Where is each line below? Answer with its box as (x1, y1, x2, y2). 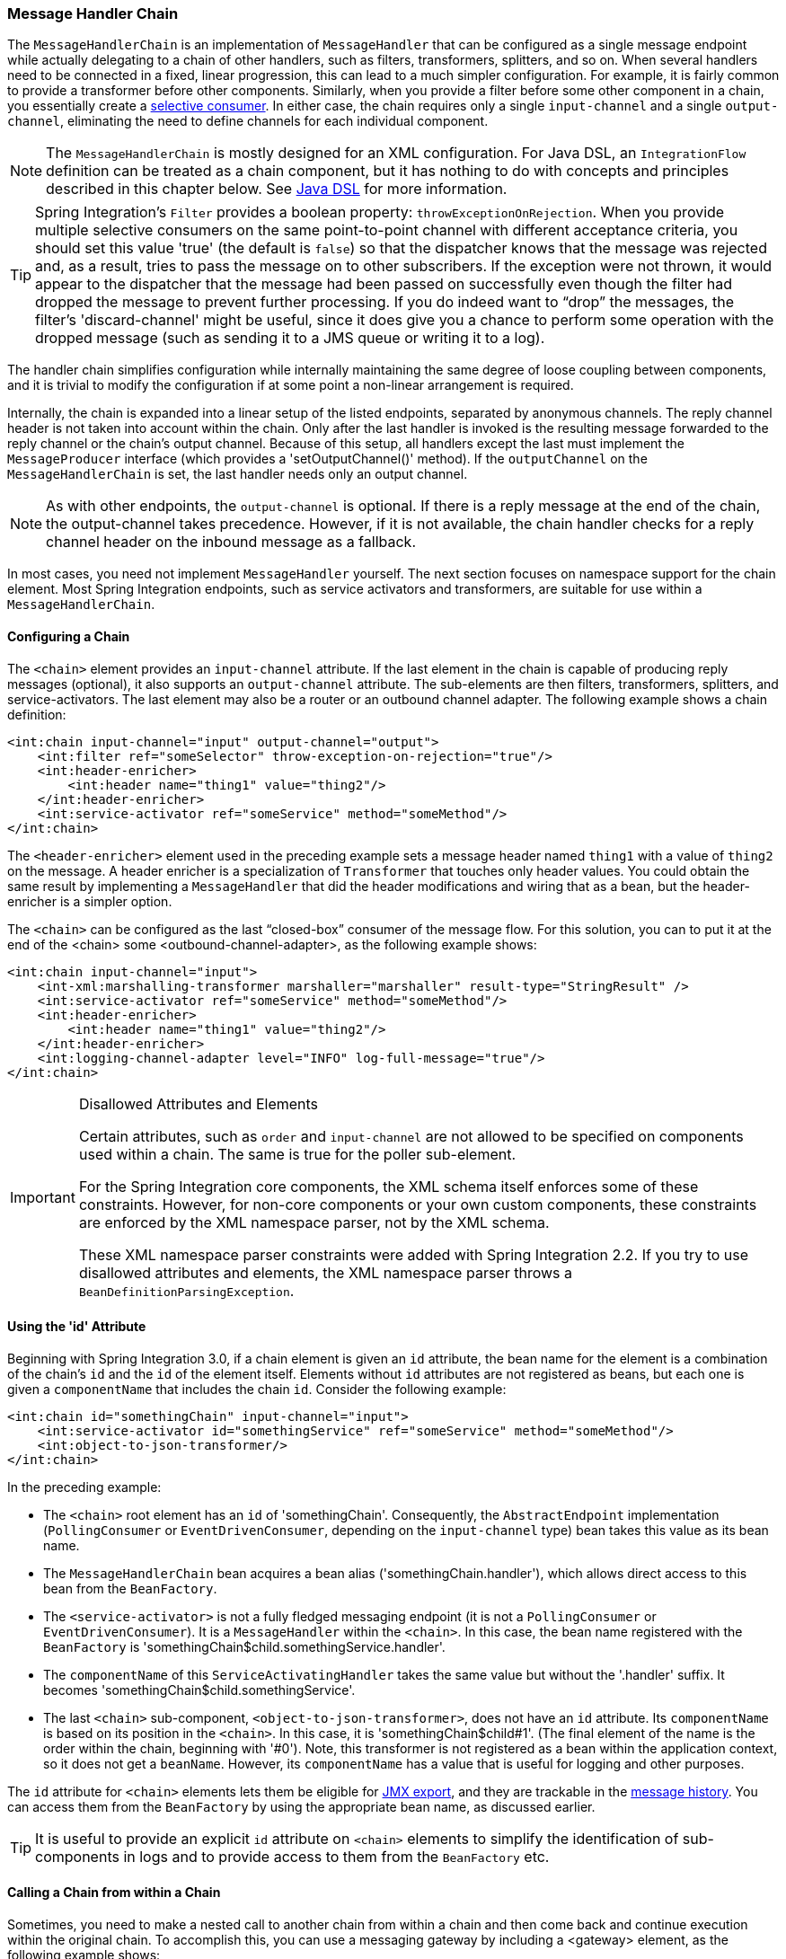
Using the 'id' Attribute (7, 1319, 146, 1335)
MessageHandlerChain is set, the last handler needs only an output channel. (7, 466, 468, 482)
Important (10, 1187, 75, 1206)
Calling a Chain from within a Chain (7, 1884, 221, 1901)
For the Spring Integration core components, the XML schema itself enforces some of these (78, 1177, 699, 1196)
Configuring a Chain (7, 628, 130, 644)
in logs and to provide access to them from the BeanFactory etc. (123, 1847, 550, 1866)
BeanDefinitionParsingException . (78, 1281, 295, 1300)
